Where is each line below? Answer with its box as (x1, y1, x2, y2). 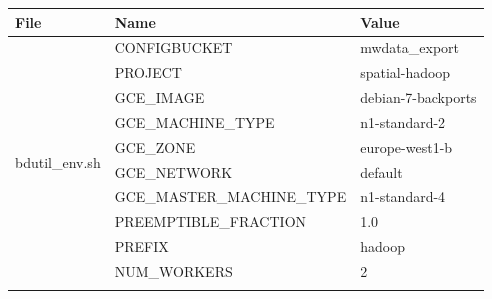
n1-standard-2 (360, 111, 446, 132)
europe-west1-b (360, 136, 453, 157)
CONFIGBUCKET (114, 37, 233, 58)
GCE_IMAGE (114, 87, 205, 108)
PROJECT (114, 62, 182, 83)
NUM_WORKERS (114, 260, 233, 281)
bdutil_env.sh (15, 151, 101, 172)
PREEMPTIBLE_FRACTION (114, 211, 307, 232)
